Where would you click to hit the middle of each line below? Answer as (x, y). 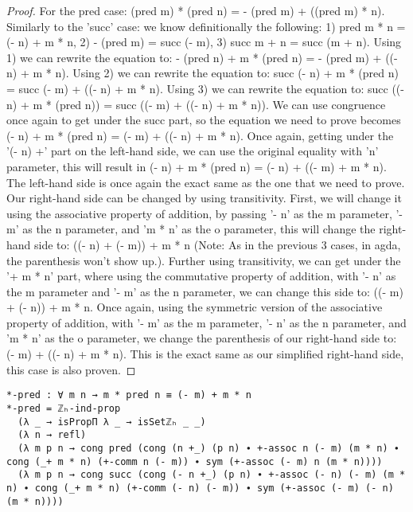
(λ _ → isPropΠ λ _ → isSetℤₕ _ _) (112, 422)
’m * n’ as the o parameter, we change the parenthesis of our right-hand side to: (202, 338)
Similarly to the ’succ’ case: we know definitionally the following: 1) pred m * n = (206, 26)
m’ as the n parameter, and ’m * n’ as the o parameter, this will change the (191, 229)
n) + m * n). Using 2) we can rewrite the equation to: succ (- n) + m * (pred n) (203, 73)
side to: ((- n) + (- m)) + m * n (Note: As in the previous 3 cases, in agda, (218, 244)
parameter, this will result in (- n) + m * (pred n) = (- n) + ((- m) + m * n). (197, 166)
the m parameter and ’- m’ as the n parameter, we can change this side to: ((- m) (205, 291)
